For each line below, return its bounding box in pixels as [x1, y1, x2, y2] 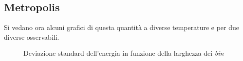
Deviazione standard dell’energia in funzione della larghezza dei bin [23, 48, 224, 58]
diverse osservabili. [4, 31, 59, 42]
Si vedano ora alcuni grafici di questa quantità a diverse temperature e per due [4, 22, 240, 32]
